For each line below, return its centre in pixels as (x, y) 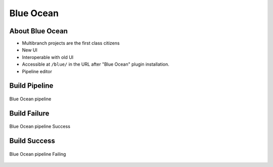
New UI (30, 50)
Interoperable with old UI (48, 57)
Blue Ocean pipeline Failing (38, 154)
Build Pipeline (31, 86)
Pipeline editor (37, 71)
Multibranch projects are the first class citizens (71, 43)
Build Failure (29, 113)
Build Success (32, 141)
